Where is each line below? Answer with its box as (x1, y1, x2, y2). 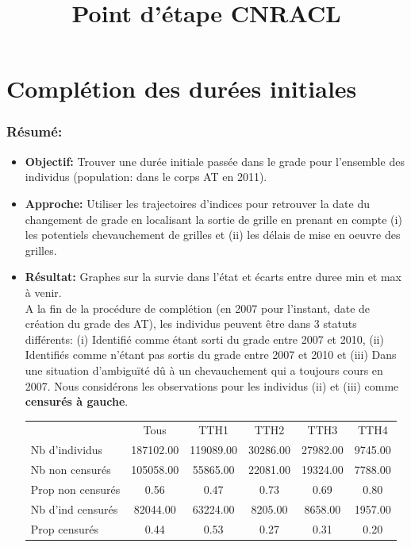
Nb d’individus (30, 441, 103, 458)
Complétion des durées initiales (6, 72, 357, 105)
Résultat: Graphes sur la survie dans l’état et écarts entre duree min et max (25, 268, 402, 285)
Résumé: (6, 121, 63, 141)
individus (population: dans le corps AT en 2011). (25, 168, 267, 185)
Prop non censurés (30, 480, 121, 497)
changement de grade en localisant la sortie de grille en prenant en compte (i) (25, 210, 402, 227)
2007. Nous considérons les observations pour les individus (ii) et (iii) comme (25, 377, 399, 394)
